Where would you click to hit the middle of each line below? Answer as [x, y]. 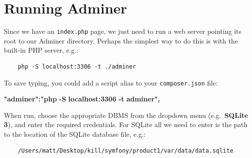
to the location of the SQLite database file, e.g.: [75, 134]
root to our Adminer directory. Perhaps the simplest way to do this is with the [121, 40]
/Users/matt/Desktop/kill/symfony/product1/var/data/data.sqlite [126, 151]
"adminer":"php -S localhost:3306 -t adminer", [82, 99]
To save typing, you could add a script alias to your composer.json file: [111, 82]
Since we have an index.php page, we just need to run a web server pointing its [123, 31]
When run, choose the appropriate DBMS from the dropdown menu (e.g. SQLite [126, 115]
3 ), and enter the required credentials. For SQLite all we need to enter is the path [126, 124]
